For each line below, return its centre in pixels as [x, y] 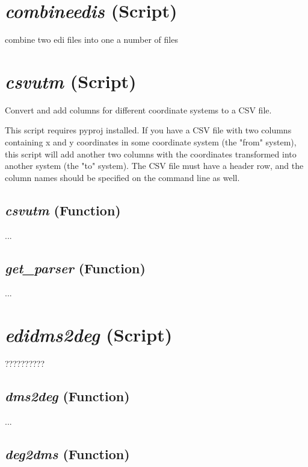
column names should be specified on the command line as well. [122, 177]
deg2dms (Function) [67, 453]
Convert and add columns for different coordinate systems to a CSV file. [138, 110]
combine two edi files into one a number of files [91, 40]
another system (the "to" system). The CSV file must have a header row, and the [154, 166]
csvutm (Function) [63, 210]
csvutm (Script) [71, 81]
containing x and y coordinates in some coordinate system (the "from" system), [151, 142]
